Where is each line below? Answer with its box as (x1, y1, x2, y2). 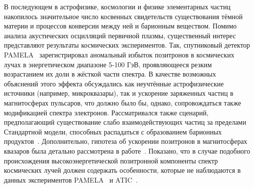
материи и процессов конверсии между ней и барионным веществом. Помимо (4, 21, 237, 31)
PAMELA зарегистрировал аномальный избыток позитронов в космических (4, 49, 234, 59)
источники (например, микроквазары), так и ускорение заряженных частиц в (4, 88, 233, 98)
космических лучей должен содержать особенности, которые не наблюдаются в (4, 165, 241, 175)
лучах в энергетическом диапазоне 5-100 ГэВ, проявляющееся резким (4, 59, 212, 69)
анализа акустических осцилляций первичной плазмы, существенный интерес (4, 30, 236, 40)
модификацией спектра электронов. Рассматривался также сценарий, (4, 107, 209, 117)
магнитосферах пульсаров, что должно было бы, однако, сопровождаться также (4, 97, 241, 107)
